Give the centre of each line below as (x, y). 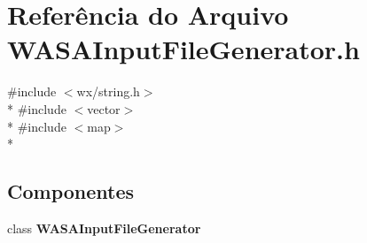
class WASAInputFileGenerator (104, 228)
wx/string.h (108, 91)
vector (104, 108)
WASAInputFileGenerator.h (183, 49)
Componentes (71, 191)
